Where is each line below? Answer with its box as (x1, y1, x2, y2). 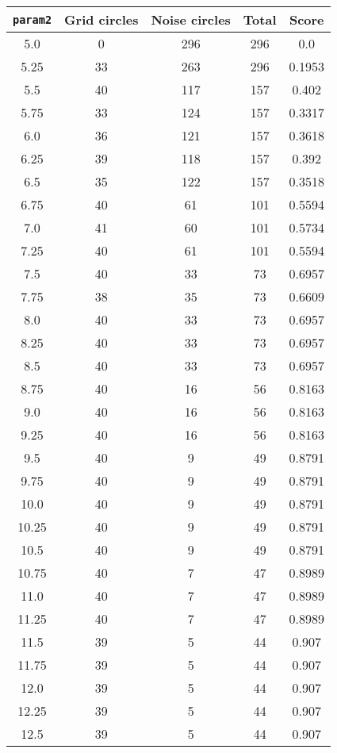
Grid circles (64, 10, 139, 29)
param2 (13, 13, 52, 26)
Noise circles (151, 10, 231, 29)
